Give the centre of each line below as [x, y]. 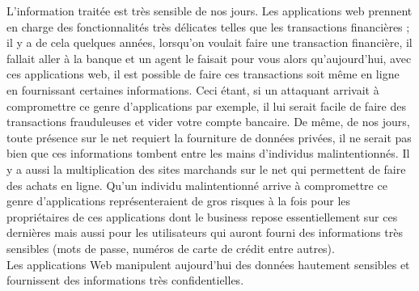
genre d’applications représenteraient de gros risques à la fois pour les [179, 201]
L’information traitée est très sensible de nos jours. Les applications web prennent [209, 11]
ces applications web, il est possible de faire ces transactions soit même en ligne [203, 74]
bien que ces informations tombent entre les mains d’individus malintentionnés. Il [208, 153]
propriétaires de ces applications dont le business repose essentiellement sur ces [202, 216]
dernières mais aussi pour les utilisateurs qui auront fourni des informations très [205, 232]
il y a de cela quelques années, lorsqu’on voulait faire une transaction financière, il [209, 42]
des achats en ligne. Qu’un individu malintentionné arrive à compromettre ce [197, 185]
